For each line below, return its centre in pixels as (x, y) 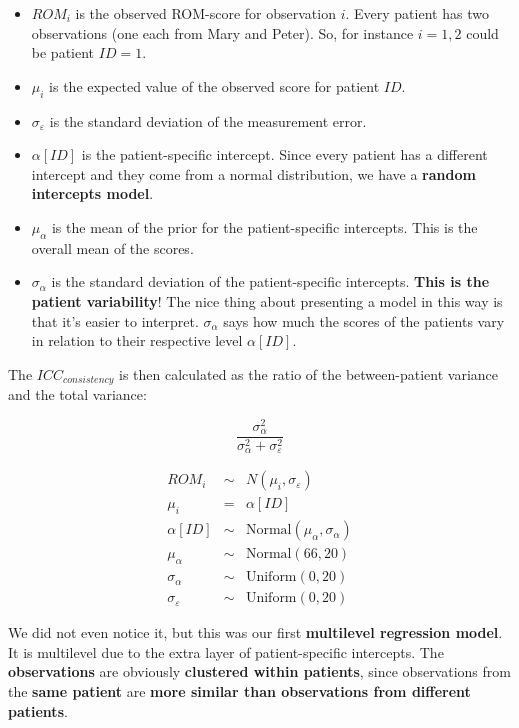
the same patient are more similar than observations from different (239, 690)
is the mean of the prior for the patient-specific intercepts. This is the (264, 226)
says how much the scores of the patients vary (364, 320)
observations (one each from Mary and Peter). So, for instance (222, 32)
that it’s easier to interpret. (115, 320)
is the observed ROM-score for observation (205, 13)
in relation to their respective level (137, 340)
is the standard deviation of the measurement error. (208, 120)
